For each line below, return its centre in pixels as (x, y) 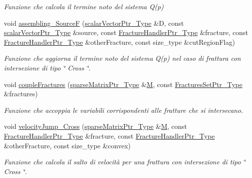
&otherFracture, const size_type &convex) (67, 145)
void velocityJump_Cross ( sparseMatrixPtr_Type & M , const (96, 126)
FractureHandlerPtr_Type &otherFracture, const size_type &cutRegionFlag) (119, 42)
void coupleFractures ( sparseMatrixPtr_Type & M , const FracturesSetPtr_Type (123, 84)
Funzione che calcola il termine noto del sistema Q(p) (84, 6)
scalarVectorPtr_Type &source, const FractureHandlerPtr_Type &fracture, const (126, 32)
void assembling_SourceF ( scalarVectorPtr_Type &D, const (94, 23)
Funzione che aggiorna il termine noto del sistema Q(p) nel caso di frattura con (122, 58)
